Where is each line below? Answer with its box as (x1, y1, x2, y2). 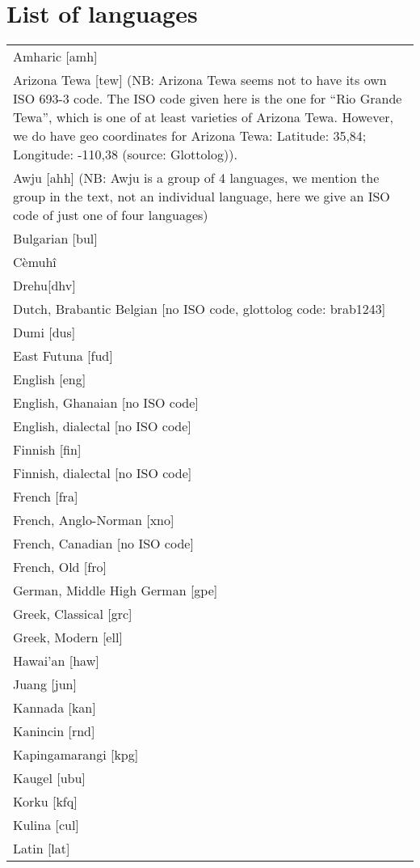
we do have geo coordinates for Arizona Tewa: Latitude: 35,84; (13, 126, 367, 146)
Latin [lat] (13, 839, 70, 858)
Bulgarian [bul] (13, 229, 98, 248)
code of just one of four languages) (13, 205, 208, 225)
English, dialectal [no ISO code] (13, 417, 191, 436)
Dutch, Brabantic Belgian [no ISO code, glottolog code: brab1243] (13, 299, 386, 319)
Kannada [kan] (13, 698, 96, 718)
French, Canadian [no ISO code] (13, 534, 194, 553)
